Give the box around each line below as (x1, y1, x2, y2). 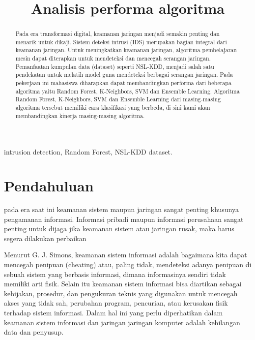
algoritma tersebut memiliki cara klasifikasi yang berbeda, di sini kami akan (15, 103, 210, 112)
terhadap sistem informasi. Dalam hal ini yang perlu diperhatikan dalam (4, 308, 223, 318)
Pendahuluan (4, 176, 94, 196)
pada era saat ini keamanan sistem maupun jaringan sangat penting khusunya (4, 204, 239, 215)
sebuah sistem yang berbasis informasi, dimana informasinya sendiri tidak (4, 269, 226, 279)
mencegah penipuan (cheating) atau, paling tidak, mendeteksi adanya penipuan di (4, 259, 252, 270)
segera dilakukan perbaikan (4, 233, 86, 243)
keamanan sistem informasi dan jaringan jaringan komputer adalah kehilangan (4, 317, 240, 327)
